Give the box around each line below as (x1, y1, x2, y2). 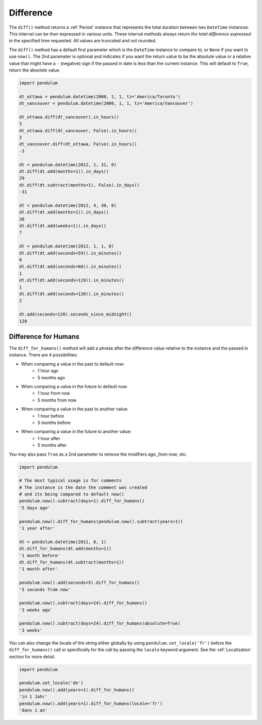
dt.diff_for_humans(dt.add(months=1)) (19, 546, 112, 551)
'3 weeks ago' (19, 607, 53, 613)
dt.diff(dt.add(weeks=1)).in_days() (19, 223, 107, 229)
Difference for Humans (9, 332, 80, 340)
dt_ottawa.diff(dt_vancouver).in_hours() (19, 114, 119, 120)
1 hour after (37, 435, 61, 441)
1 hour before (37, 413, 64, 419)
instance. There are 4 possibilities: (9, 352, 78, 358)
